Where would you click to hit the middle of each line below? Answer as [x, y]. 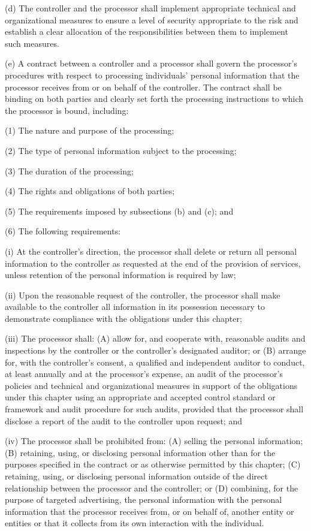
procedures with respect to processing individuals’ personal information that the [152, 75]
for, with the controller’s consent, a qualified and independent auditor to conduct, [155, 362]
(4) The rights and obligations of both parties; [90, 191]
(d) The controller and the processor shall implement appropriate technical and [150, 8]
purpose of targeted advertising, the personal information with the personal [144, 500]
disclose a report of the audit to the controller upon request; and [123, 420]
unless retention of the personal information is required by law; [120, 275]
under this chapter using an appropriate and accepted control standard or [140, 397]
